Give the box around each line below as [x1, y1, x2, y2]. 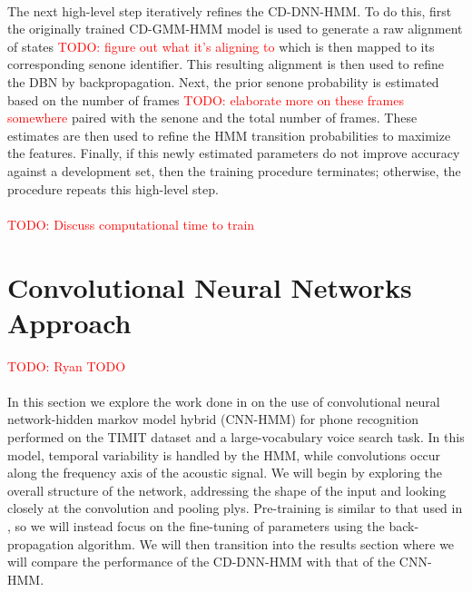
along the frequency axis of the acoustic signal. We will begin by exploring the [7, 463, 443, 482]
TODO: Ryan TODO [7, 356, 126, 375]
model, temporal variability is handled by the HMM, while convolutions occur [7, 445, 441, 464]
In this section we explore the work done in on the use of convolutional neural [7, 391, 440, 410]
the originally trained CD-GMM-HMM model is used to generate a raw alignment [7, 19, 463, 38]
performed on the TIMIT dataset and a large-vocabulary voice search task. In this [7, 428, 465, 446]
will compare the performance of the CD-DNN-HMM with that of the [7, 552, 396, 571]
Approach [7, 303, 132, 340]
